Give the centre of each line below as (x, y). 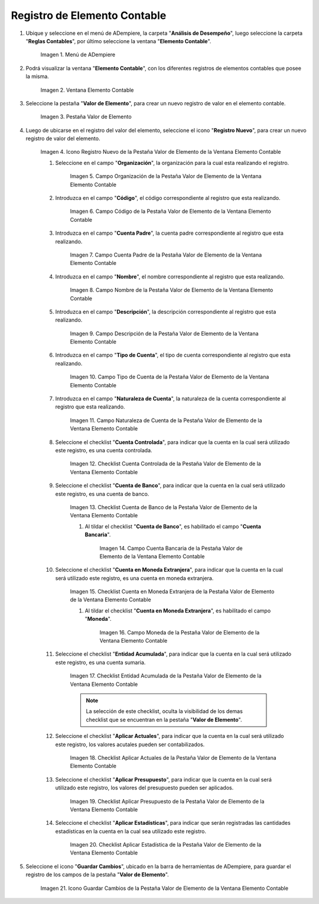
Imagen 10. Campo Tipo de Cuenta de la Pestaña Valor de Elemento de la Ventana (170, 377)
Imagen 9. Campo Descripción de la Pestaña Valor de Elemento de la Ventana (165, 333)
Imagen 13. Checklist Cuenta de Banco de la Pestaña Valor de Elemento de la (164, 507)
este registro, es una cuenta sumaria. (100, 662)
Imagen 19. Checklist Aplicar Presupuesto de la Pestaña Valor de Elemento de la (167, 801)
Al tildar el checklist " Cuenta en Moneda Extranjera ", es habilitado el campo (178, 610)
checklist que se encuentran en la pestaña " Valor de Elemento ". (164, 720)
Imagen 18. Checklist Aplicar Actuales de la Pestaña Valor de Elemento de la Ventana (173, 757)
